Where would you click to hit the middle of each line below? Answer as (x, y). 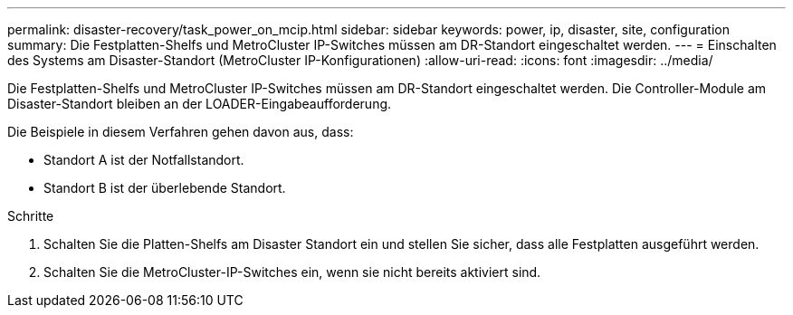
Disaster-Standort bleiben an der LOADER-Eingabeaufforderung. (200, 104)
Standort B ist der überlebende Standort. (165, 188)
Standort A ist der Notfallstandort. (144, 160)
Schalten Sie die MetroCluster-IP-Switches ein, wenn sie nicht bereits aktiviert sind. (292, 272)
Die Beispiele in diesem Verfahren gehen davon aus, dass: (181, 132)
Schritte (31, 216)
